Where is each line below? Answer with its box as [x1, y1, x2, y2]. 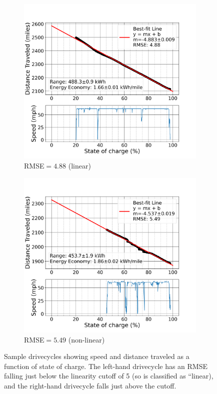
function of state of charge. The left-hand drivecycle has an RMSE [4, 360, 208, 371]
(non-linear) [68, 334, 105, 344]
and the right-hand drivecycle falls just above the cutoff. [4, 380, 176, 390]
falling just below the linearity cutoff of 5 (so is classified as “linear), [4, 370, 213, 381]
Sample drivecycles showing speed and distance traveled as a [4, 351, 189, 361]
